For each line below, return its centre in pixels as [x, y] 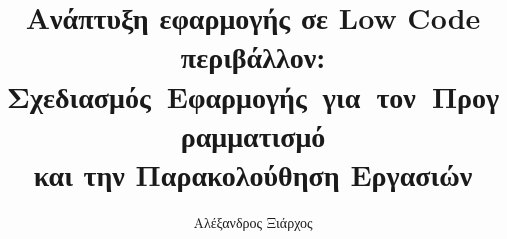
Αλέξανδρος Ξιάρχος [253, 221]
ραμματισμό [253, 134]
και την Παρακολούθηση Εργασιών [253, 173]
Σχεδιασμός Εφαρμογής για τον [211, 95]
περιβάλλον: [253, 56]
